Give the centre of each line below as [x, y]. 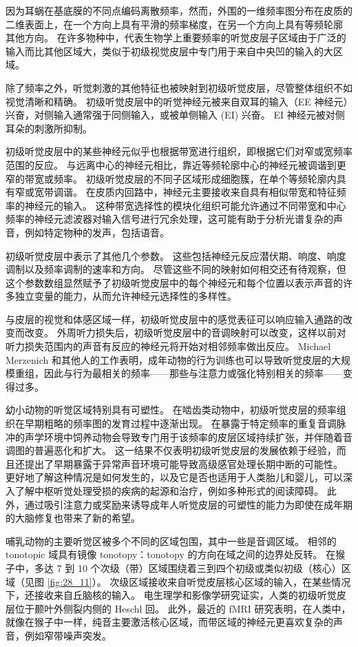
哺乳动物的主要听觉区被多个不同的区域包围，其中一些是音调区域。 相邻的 [171, 541]
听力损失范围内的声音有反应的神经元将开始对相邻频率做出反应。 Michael [168, 346]
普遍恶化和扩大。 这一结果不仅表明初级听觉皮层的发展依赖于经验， [185, 450]
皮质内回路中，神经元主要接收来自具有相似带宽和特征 [216, 192]
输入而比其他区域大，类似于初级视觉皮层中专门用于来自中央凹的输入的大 [169, 51]
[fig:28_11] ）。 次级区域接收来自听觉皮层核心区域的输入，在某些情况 [199, 581]
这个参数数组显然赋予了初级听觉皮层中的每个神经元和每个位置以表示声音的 [174, 282]
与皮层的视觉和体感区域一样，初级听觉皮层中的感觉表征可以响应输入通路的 [174, 319]
